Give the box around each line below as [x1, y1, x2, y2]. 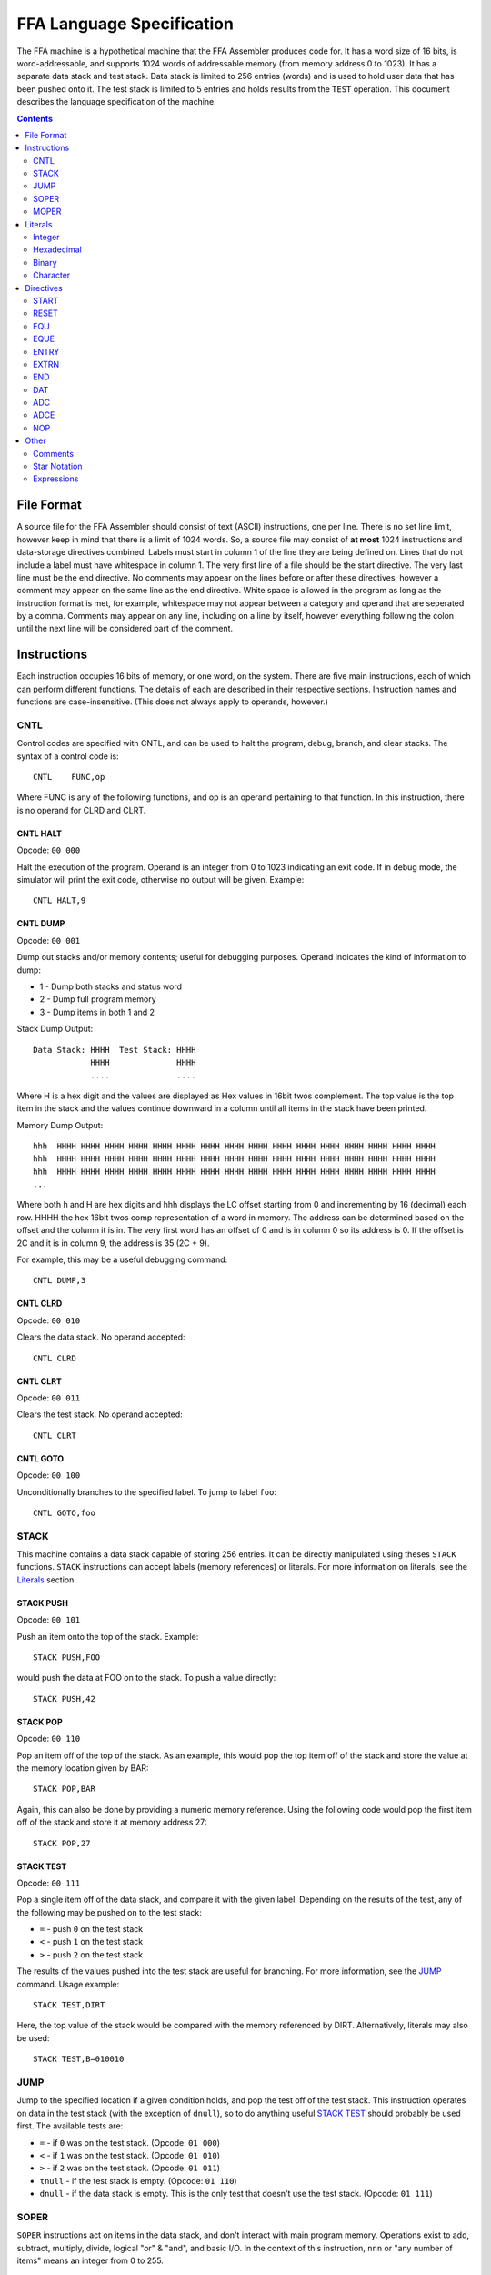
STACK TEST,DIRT [33, 2000, 105, 2010]
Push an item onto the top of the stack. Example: [16, 1631, 199, 1642]
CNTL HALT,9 [33, 895, 86, 905]
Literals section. [16, 1574, 76, 1585]
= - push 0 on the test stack [39, 1924, 144, 1935]
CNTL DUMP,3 [33, 1275, 86, 1286]
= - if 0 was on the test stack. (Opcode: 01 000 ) [39, 2137, 221, 2148]
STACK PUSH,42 [33, 1694, 95, 1704]
